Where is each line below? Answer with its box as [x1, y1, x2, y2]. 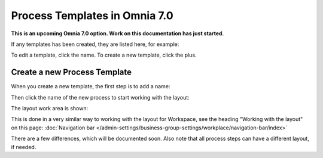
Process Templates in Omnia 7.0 [11, 9, 173, 22]
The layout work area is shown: [11, 105, 89, 112]
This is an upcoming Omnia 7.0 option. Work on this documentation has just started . [11, 30, 224, 37]
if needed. [11, 143, 36, 150]
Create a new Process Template [11, 67, 132, 78]
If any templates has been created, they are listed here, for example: [11, 41, 179, 48]
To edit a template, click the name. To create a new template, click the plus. [11, 51, 197, 59]
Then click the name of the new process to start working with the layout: [11, 94, 190, 101]
